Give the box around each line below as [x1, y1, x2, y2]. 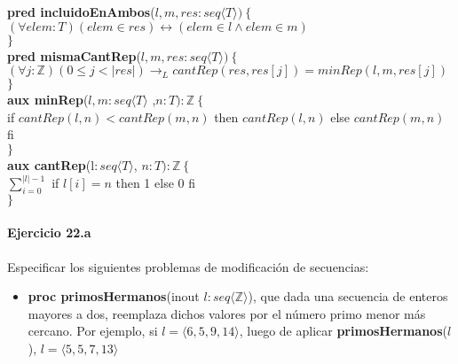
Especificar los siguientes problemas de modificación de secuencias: [7, 257, 369, 275]
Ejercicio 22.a [7, 223, 91, 242]
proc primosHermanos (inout [28, 287, 200, 306]
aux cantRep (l [7, 155, 95, 174]
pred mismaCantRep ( [7, 46, 141, 65]
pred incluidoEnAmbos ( [7, 3, 155, 20]
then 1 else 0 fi [115, 174, 195, 191]
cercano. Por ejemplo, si [28, 321, 158, 340]
